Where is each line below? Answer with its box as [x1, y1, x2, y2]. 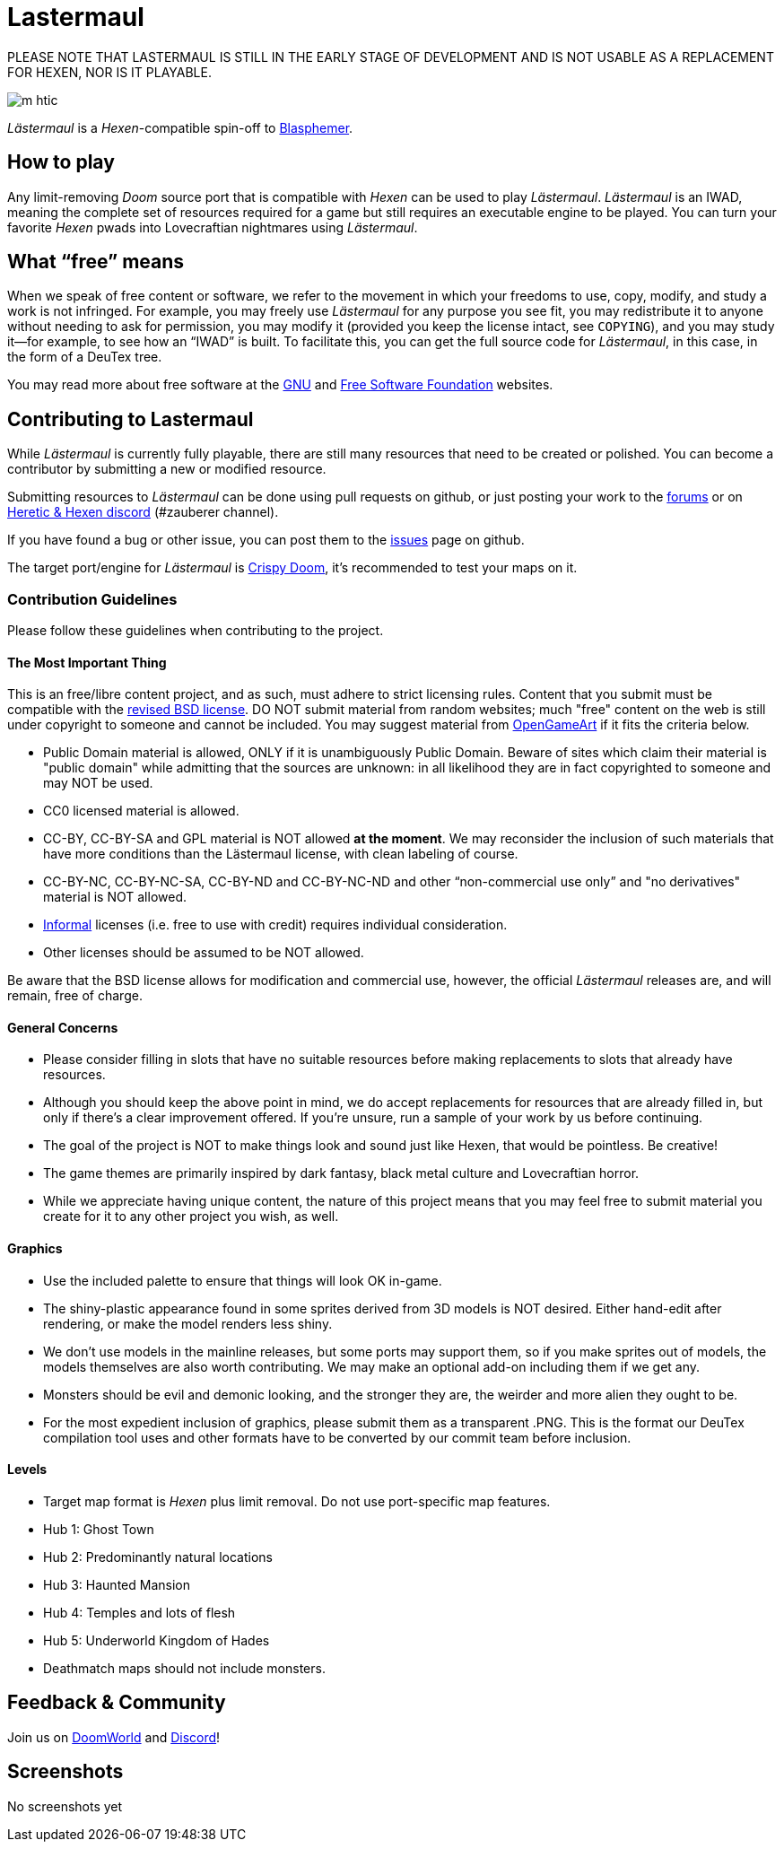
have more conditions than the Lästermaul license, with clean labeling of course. [43, 846, 518, 862]
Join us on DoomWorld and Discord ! [7, 1729, 221, 1745]
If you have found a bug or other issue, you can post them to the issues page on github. [7, 532, 525, 548]
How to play [7, 151, 115, 174]
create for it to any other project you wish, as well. [43, 1208, 339, 1225]
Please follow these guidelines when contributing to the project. [7, 623, 384, 639]
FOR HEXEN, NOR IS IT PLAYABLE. [7, 64, 212, 80]
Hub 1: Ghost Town [43, 1521, 154, 1537]
